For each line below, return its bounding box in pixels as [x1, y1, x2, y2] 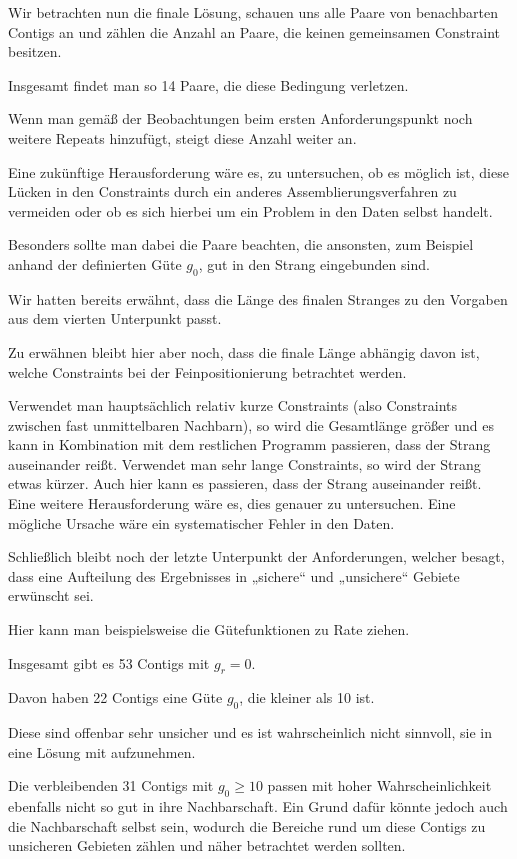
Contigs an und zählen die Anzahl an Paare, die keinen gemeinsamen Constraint [8, 21, 501, 42]
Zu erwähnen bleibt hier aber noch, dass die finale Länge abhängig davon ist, [8, 341, 480, 362]
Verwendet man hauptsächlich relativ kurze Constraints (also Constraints [8, 395, 458, 416]
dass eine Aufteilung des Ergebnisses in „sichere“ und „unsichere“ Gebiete [8, 565, 460, 586]
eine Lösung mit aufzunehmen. [8, 741, 196, 762]
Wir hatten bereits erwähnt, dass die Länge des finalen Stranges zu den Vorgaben [8, 288, 508, 309]
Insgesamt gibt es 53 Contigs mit [8, 652, 210, 673]
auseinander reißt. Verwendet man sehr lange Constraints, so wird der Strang [8, 453, 481, 474]
